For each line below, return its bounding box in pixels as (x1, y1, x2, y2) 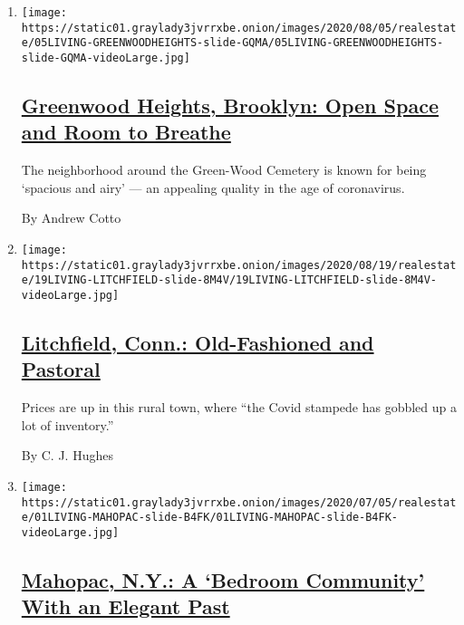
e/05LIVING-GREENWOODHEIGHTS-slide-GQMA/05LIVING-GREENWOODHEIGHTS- (21, 36, 444, 50)
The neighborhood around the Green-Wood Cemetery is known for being (21, 160, 427, 179)
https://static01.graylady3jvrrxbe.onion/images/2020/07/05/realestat (21, 495, 457, 509)
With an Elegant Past (21, 592, 230, 620)
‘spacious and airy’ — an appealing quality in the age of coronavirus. (21, 178, 405, 197)
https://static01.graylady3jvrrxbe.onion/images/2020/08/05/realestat (21, 21, 457, 34)
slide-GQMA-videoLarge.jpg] (21, 51, 190, 64)
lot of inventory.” (21, 415, 114, 434)
